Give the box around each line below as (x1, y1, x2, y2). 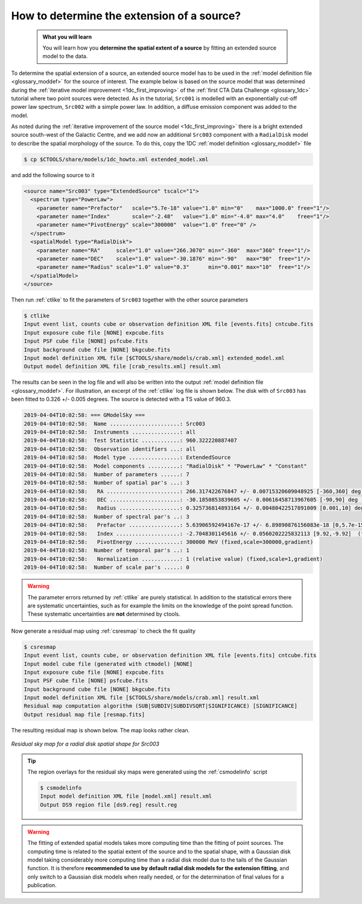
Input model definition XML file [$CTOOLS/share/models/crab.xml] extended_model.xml (24, 355, 285, 362)
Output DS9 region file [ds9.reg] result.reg (40, 801, 177, 808)
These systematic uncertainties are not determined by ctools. (27, 610, 181, 618)
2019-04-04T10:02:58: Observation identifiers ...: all (24, 445, 196, 453)
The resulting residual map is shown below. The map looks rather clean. (11, 726, 190, 734)
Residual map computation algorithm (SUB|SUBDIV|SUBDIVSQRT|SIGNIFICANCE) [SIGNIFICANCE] (24, 703, 298, 709)
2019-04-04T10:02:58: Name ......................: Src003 (24, 420, 206, 427)
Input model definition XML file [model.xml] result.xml (40, 793, 212, 800)
